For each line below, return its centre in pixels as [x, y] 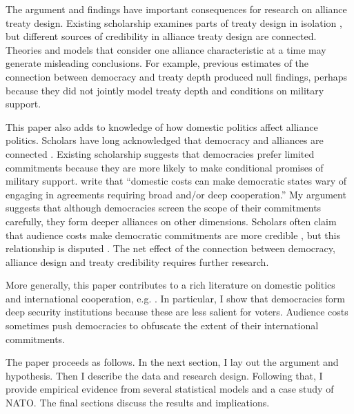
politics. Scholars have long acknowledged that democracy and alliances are [165, 140]
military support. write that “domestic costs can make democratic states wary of [176, 181]
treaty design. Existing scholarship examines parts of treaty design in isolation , [174, 22]
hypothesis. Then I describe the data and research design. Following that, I [164, 375]
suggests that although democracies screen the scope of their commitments [164, 208]
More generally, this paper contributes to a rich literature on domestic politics [170, 285]
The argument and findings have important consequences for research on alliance [176, 9]
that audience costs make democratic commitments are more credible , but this [173, 235]
